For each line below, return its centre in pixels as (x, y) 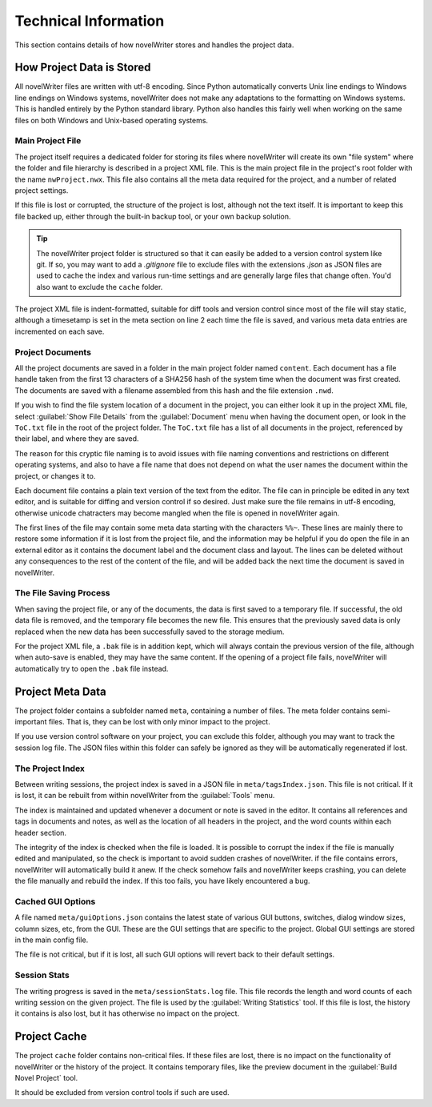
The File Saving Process (62, 593)
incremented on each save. (60, 331)
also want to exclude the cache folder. (100, 287)
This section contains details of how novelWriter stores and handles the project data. (154, 45)
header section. (41, 832)
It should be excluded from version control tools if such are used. (122, 1093)
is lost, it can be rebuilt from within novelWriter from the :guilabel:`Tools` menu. (145, 796)
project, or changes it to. (55, 475)
